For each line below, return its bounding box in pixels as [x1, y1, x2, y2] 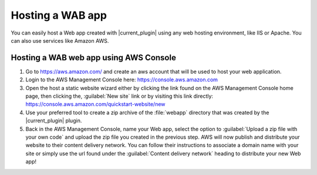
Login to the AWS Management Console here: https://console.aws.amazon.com [25, 76, 218, 83]
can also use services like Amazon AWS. [11, 37, 109, 44]
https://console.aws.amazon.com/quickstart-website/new [25, 101, 166, 108]
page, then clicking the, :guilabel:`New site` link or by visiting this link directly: [25, 92, 214, 99]
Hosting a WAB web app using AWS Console [11, 53, 176, 63]
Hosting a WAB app [11, 9, 107, 22]
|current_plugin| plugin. [25, 117, 82, 124]
